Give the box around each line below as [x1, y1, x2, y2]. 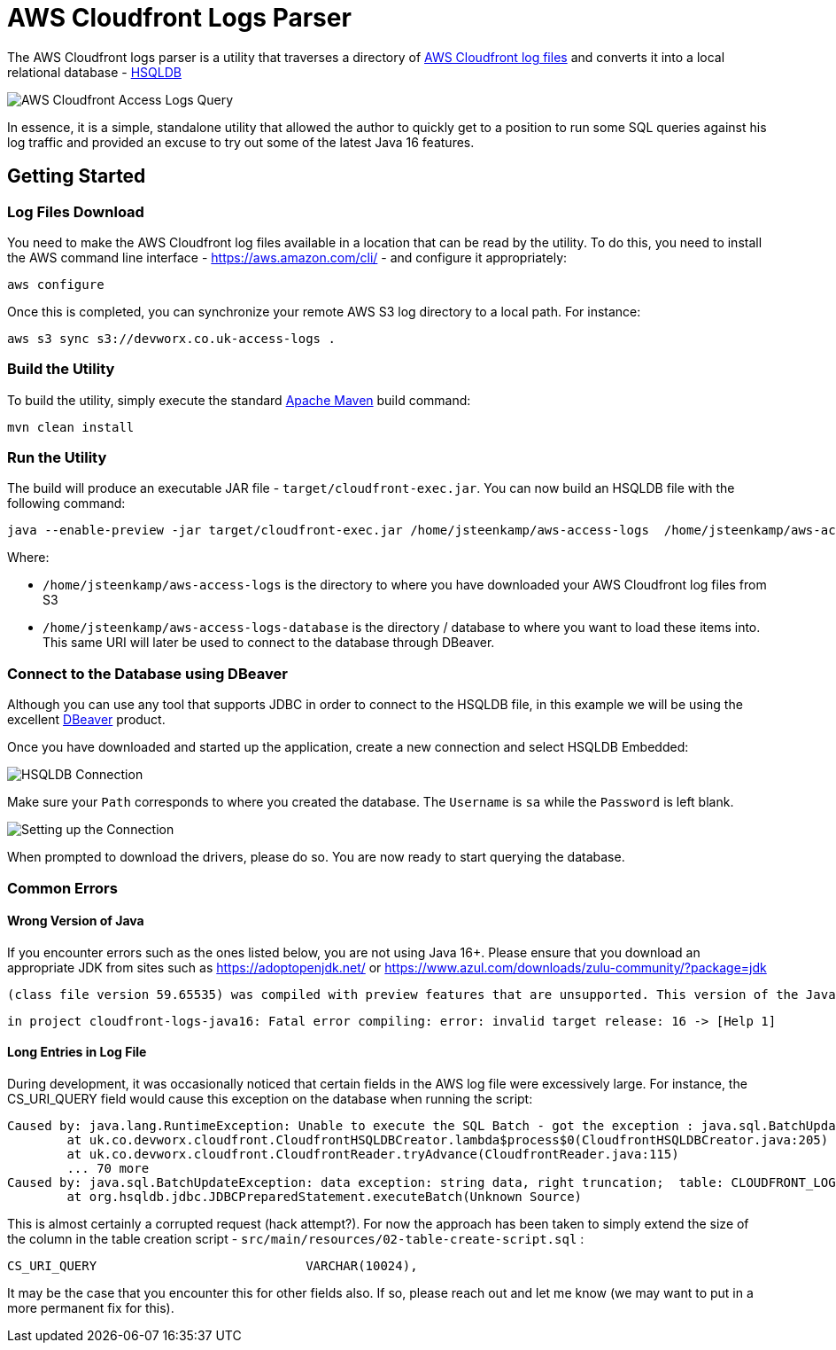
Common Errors [7, 878, 118, 897]
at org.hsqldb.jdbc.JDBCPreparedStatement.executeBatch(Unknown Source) [66, 1190, 583, 1205]
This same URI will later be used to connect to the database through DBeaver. [43, 635, 495, 651]
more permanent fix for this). [7, 1300, 174, 1316]
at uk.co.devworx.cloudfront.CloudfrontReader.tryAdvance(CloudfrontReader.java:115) [66, 1147, 679, 1162]
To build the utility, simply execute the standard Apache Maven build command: [7, 392, 471, 408]
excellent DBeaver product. [7, 712, 166, 728]
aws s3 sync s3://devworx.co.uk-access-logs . [7, 331, 336, 346]
